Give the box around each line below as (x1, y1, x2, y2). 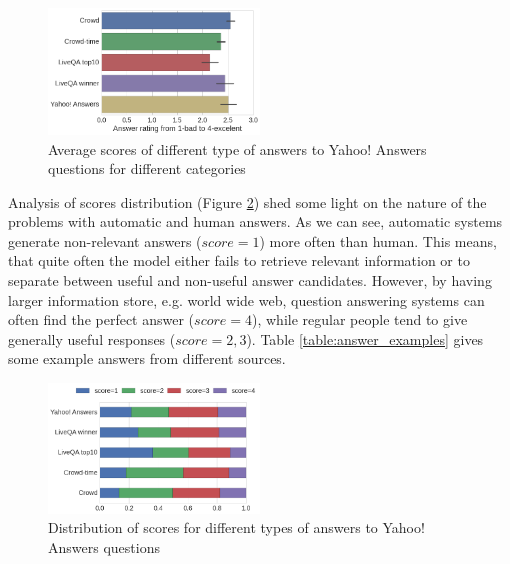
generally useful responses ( (8, 328, 176, 349)
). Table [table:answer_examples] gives (246, 328, 484, 349)
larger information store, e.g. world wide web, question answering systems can (8, 289, 485, 310)
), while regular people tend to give (252, 309, 468, 330)
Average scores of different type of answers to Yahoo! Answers (48, 138, 427, 159)
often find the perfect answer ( (8, 309, 195, 330)
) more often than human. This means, (259, 230, 497, 251)
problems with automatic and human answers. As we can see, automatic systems (8, 211, 503, 232)
